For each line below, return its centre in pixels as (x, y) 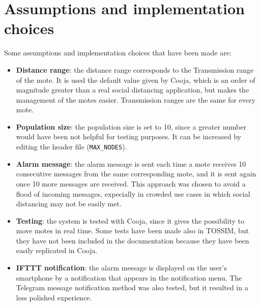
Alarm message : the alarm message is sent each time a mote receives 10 (131, 163)
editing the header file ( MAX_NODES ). (71, 147)
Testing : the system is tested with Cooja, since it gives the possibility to (130, 220)
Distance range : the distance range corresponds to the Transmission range (135, 69)
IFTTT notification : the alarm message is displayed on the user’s (121, 268)
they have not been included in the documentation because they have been (133, 240)
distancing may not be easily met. (69, 204)
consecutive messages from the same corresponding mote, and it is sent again (136, 174)
